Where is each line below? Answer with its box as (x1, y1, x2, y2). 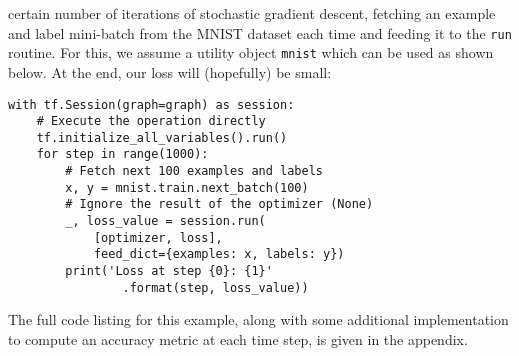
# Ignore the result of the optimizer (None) (65, 197, 374, 212)
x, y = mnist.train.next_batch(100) (65, 180, 309, 195)
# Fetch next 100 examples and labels (65, 164, 323, 179)
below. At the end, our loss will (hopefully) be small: (8, 61, 332, 82)
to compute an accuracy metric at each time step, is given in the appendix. (8, 328, 468, 349)
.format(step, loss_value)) (122, 280, 309, 295)
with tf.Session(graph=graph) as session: (8, 97, 295, 112)
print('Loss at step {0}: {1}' (65, 264, 273, 279)
